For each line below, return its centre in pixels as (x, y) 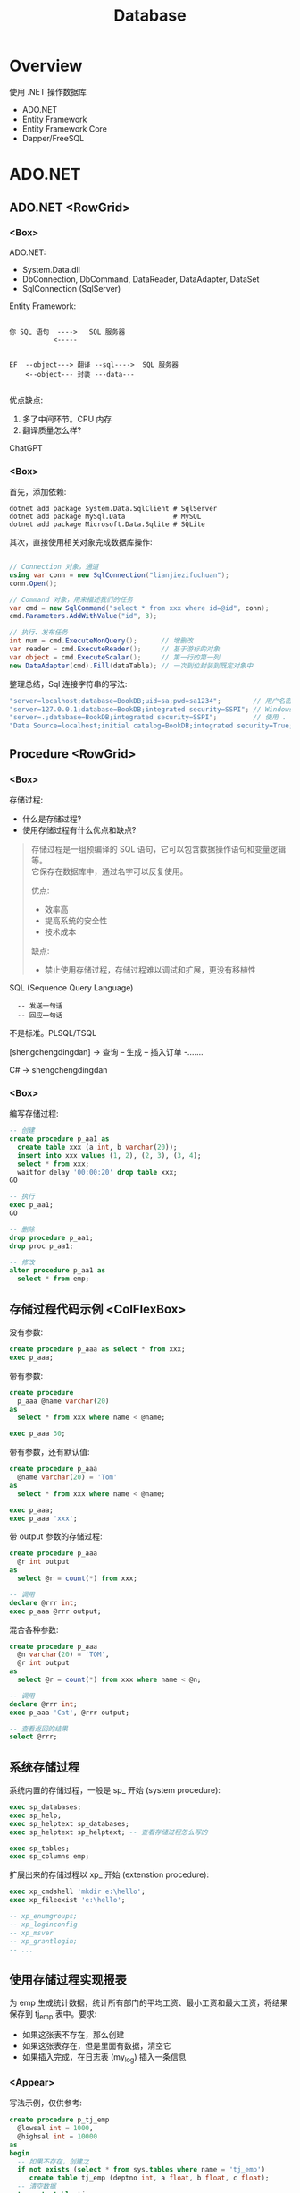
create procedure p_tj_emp (59, 2120)
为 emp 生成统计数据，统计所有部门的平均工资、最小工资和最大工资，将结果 (149, 2003)
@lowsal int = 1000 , (55, 2129)
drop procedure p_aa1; (51, 1237)
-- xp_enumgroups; (43, 1917)
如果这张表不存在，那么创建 (73, 2035)
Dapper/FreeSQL (53, 138)
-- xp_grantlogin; (43, 1941)
